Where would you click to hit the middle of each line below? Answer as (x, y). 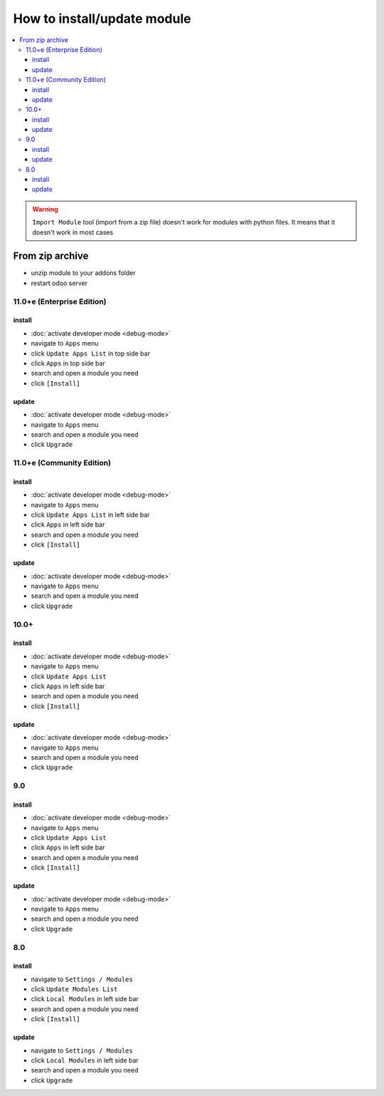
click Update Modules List (74, 989)
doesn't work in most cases (73, 232)
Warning (45, 209)
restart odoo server (59, 283)
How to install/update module (102, 19)
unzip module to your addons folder (83, 273)
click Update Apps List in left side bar (90, 515)
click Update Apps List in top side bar (91, 353)
